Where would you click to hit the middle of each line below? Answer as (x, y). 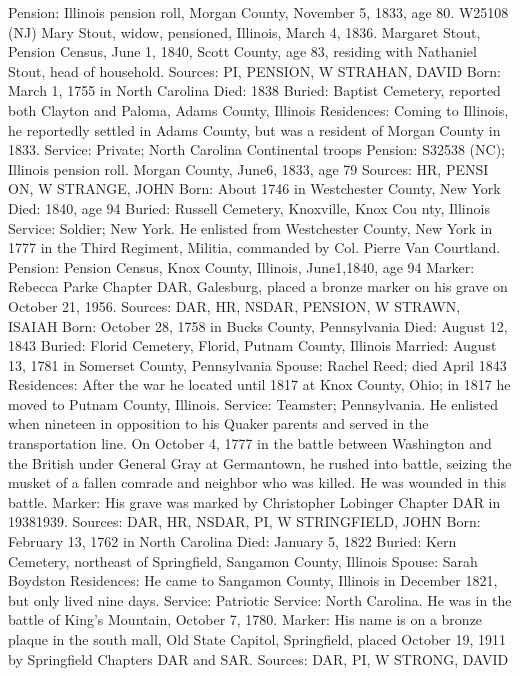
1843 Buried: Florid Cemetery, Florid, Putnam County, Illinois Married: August (252, 345)
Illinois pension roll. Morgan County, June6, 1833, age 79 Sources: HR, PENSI (248, 168)
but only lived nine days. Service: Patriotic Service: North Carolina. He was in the (260, 599)
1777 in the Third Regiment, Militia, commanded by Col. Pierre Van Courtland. (254, 247)
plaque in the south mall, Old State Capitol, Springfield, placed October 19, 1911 (257, 639)
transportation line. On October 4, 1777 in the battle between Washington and (250, 443)
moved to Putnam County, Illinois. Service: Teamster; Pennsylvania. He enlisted (253, 403)
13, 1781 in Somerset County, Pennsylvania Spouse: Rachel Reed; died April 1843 (257, 364)
